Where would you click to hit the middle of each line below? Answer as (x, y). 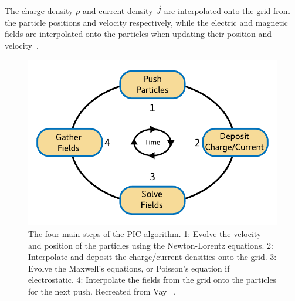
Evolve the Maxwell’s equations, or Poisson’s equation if (129, 268)
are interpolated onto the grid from (227, 11)
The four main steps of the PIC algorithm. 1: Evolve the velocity (145, 234)
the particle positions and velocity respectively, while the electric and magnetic (146, 22)
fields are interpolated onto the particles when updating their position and (138, 34)
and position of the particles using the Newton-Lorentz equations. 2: (151, 245)
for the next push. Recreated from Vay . (102, 291)
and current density (118, 11)
